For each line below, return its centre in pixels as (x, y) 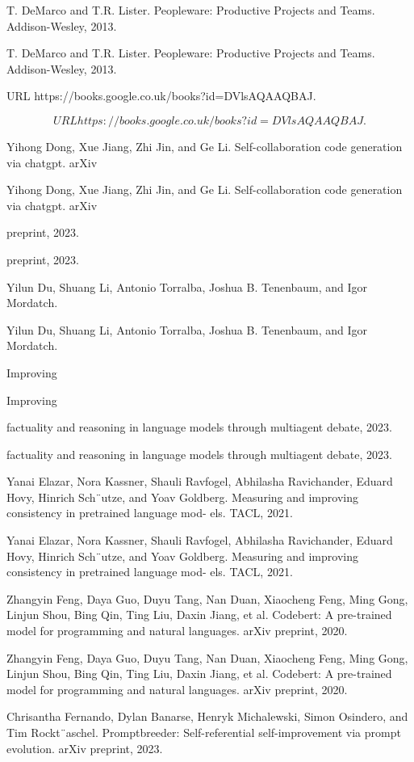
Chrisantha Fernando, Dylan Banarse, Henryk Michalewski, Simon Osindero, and (207, 716)
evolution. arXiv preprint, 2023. (85, 748)
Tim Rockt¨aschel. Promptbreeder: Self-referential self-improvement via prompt (204, 732)
